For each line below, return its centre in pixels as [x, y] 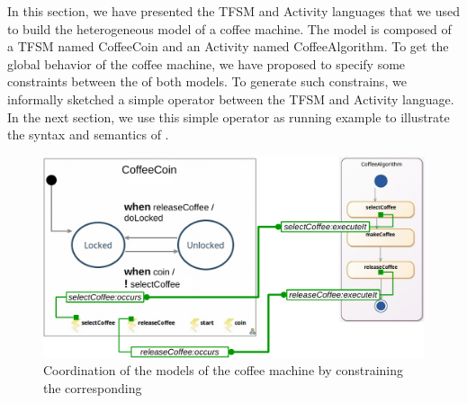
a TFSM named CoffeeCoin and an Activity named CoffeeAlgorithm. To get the [228, 46]
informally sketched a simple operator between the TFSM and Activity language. [231, 99]
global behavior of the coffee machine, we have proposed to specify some [207, 63]
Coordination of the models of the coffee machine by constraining [224, 370]
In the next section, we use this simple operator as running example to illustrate [229, 116]
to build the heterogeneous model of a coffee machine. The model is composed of [229, 28]
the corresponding [93, 387]
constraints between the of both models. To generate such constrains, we [207, 81]
